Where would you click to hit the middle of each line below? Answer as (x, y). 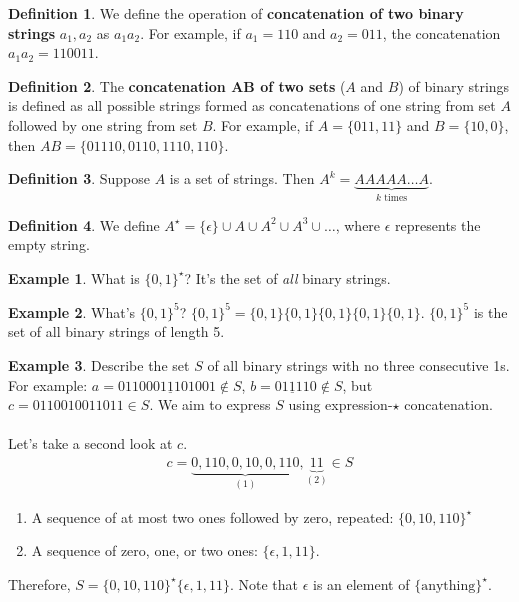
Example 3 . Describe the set (99, 365)
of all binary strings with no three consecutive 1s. (358, 365)
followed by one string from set (103, 124)
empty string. (49, 244)
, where (358, 224)
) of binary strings (454, 85)
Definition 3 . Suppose (79, 178)
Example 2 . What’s (72, 311)
